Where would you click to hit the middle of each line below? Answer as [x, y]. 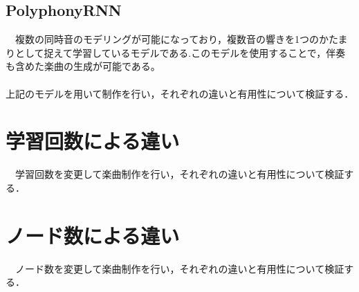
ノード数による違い [93, 235]
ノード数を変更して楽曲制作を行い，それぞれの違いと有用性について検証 [179, 268]
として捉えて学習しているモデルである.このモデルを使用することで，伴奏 [180, 52]
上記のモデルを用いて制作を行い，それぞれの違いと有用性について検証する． [180, 93]
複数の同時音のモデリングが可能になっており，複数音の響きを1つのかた [176, 39]
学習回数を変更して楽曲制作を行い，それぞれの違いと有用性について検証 [179, 174]
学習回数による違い [93, 141]
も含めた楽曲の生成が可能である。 [83, 66]
